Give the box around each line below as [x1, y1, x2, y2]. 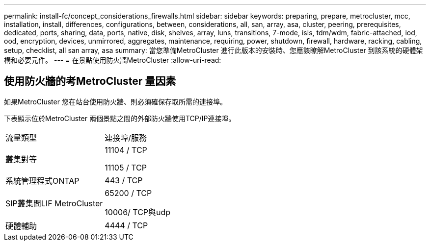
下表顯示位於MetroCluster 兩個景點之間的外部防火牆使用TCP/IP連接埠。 [4, 114, 236, 122]
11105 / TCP [105, 162, 147, 172]
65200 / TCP [105, 188, 152, 198]
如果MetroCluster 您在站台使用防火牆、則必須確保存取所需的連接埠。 [4, 97, 227, 106]
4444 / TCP [105, 220, 148, 230]
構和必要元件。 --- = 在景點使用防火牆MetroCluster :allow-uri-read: [4, 56, 221, 64]
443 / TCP [105, 175, 143, 185]
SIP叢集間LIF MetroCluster [5, 198, 103, 208]
